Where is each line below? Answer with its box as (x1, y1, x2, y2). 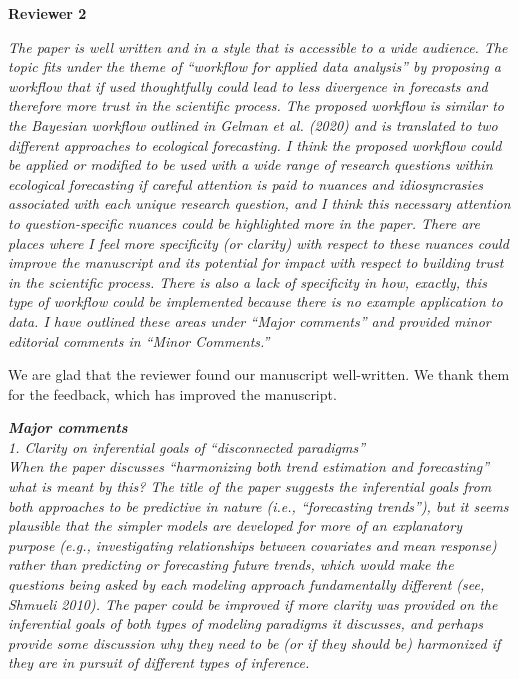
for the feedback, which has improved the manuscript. (8, 383, 337, 404)
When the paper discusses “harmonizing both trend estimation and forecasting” (8, 456, 490, 477)
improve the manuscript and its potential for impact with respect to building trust (8, 252, 504, 273)
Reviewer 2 (8, 3, 87, 23)
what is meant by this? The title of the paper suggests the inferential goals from (8, 476, 492, 497)
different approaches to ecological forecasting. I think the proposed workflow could (8, 134, 502, 155)
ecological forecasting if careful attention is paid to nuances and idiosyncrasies (8, 173, 484, 194)
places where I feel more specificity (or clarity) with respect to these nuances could (8, 232, 509, 253)
